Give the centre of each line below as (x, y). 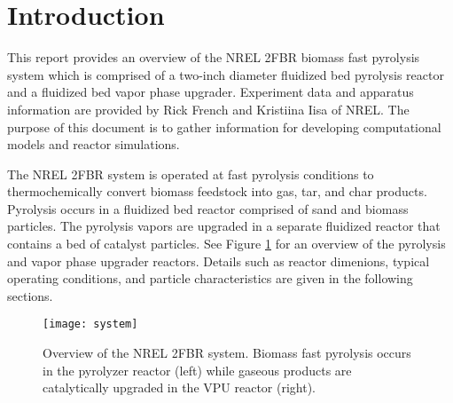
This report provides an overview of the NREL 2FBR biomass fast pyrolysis (214, 57)
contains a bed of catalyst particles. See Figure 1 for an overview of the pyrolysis (226, 244)
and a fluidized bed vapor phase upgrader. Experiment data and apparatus (211, 92)
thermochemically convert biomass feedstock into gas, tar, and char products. (217, 191)
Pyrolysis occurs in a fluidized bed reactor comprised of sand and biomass (208, 208)
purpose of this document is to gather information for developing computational (224, 126)
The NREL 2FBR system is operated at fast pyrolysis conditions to (191, 174)
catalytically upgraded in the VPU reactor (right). (179, 387)
